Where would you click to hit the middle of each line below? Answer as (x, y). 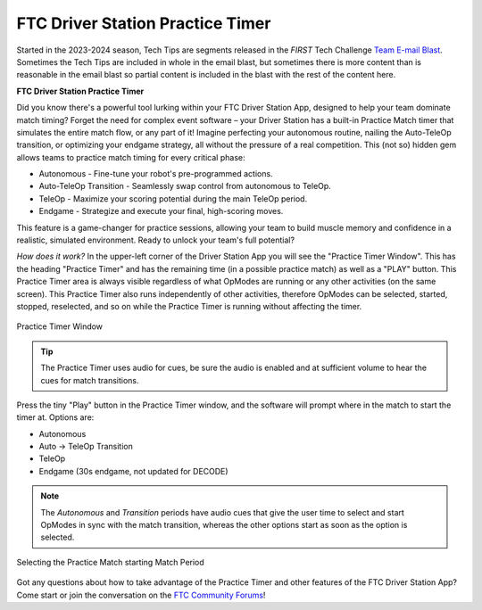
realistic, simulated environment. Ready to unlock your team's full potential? (155, 240)
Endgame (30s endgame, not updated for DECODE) (133, 471)
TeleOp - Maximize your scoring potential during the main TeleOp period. (173, 198)
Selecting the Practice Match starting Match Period (110, 562)
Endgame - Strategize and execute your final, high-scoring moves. (161, 211)
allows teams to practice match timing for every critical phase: (131, 157)
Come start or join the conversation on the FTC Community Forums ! (141, 595)
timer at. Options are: (55, 417)
